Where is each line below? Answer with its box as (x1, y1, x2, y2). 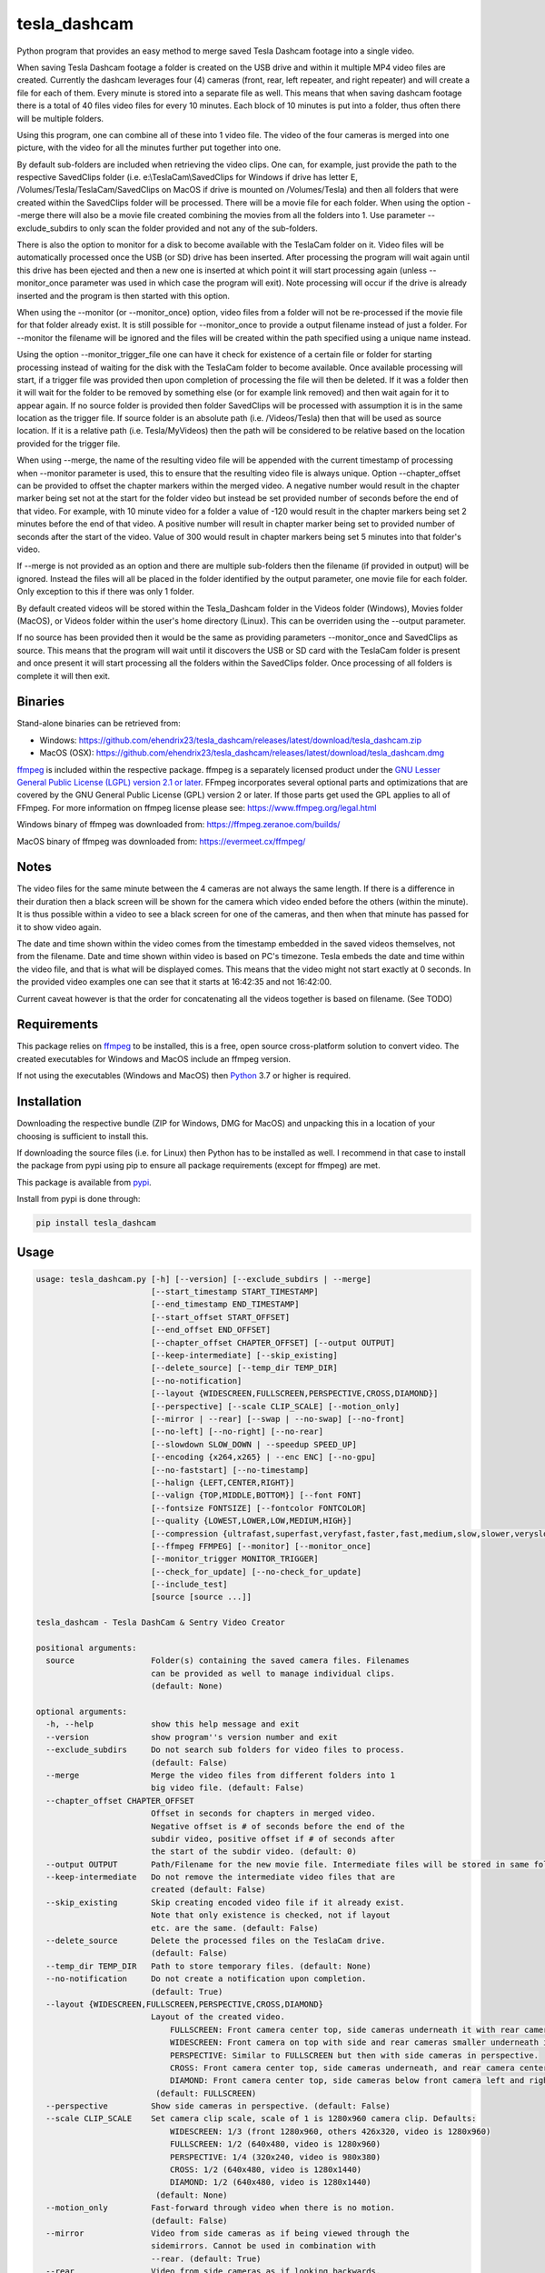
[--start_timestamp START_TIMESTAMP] (150, 1287, 319, 1297)
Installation (16, 1094, 82, 1109)
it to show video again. (16, 921, 102, 932)
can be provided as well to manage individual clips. (150, 1668, 395, 1678)
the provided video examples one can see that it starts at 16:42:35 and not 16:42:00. (16, 976, 332, 987)
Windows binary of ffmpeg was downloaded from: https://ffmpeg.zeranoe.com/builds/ (16, 819, 341, 830)
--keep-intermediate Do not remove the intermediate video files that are (45, 1872, 395, 1882)
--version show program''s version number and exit (45, 1732, 338, 1742)
